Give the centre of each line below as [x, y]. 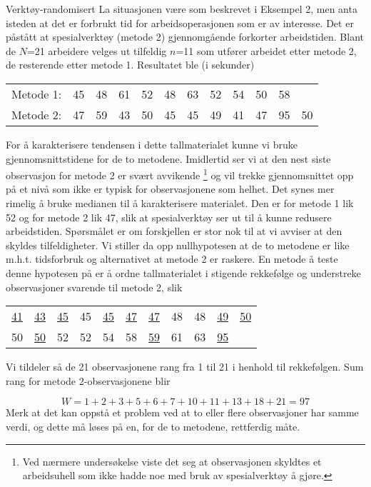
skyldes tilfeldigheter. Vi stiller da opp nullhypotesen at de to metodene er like [178, 245]
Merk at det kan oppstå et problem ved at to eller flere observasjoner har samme [182, 412]
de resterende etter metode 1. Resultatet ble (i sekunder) [130, 65]
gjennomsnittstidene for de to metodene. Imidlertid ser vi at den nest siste [168, 158]
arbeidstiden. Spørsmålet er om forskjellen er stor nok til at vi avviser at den [174, 231]
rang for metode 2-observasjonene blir [88, 380]
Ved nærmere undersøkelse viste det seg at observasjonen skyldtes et [172, 461]
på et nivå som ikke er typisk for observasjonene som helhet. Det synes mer [170, 189]
